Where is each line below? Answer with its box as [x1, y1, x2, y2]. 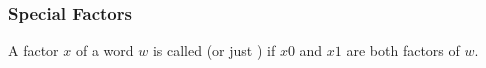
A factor [8, 40, 59, 61]
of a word [75, 40, 134, 61]
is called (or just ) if [152, 40, 276, 61]
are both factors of [346, 40, 460, 61]
